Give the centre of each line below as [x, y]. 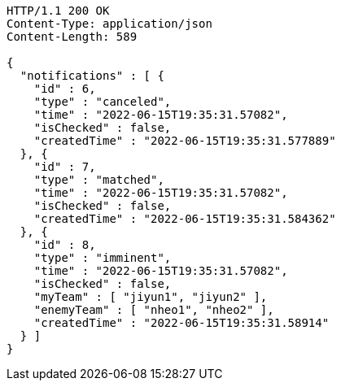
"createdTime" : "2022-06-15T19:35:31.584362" [185, 219]
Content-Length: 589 [72, 37]
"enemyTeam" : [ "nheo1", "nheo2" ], [154, 310]
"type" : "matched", [99, 180]
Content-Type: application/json [109, 24]
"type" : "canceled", [103, 102]
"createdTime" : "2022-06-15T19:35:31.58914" [181, 323]
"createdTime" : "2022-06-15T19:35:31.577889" [185, 141]
